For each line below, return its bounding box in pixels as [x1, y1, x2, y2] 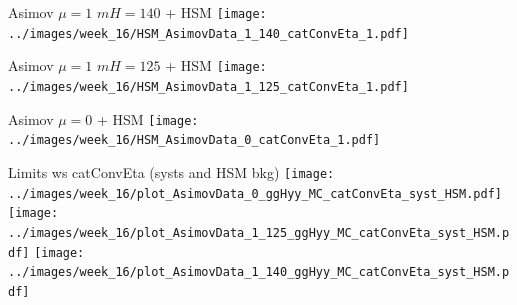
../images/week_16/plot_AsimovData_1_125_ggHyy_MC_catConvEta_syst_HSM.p [8, 225, 510, 240]
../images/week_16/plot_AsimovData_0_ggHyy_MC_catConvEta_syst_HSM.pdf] [8, 186, 502, 201]
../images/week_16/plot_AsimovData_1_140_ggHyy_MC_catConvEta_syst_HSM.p [8, 265, 510, 280]
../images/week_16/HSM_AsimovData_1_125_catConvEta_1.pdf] [8, 79, 409, 94]
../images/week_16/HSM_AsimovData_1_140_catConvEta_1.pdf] [8, 26, 409, 41]
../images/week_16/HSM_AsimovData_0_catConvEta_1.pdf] [8, 133, 381, 148]
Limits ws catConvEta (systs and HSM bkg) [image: [8, 161, 335, 182]
